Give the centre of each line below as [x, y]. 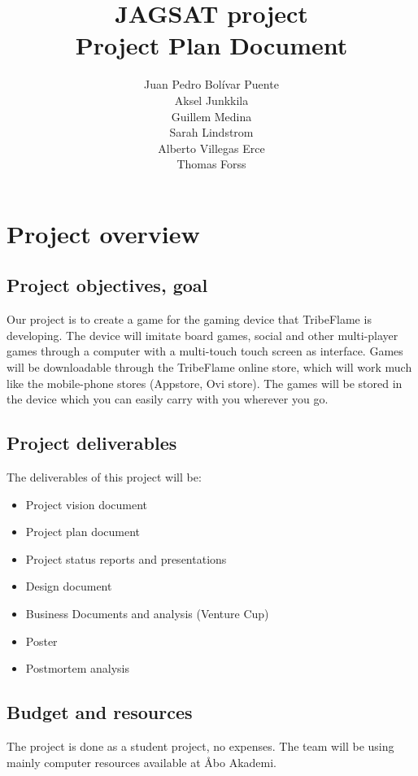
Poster [41, 641]
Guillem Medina [211, 116]
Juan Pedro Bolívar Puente [211, 84]
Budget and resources [100, 712]
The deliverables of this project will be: [104, 477]
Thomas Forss [211, 164]
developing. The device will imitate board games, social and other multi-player [202, 335]
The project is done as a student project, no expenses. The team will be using [200, 745]
